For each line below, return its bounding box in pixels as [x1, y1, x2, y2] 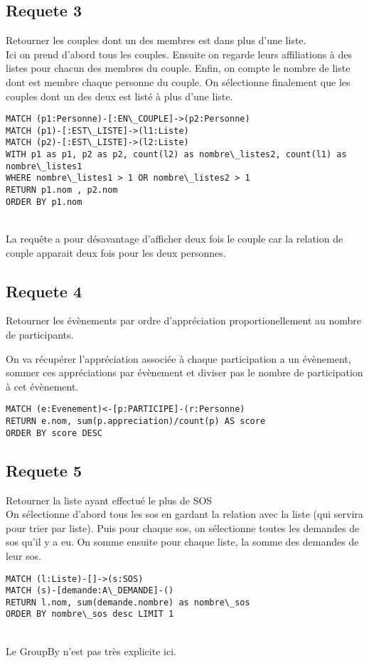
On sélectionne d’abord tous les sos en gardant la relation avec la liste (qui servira [6, 506, 363, 521]
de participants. [6, 327, 74, 341]
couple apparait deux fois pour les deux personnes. [6, 245, 226, 260]
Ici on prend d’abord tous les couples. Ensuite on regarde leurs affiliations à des [6, 46, 353, 61]
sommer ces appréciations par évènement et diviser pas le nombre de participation [6, 365, 363, 380]
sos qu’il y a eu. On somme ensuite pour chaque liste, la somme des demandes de [6, 534, 359, 549]
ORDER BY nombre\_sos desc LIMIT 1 [6, 609, 174, 620]
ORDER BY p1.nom [6, 196, 82, 207]
